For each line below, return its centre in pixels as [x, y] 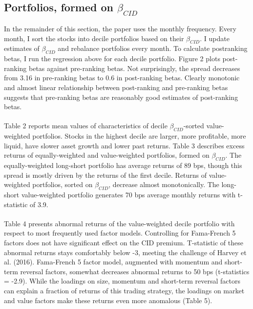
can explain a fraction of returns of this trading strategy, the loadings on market [124, 291]
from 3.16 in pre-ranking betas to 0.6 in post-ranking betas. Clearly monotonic [122, 78]
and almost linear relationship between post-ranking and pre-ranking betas [116, 87]
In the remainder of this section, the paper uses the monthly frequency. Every [120, 28]
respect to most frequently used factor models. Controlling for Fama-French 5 [120, 233]
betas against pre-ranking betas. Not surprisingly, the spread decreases [135, 68]
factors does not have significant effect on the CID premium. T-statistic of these [124, 243]
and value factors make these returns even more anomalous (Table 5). [108, 300]
